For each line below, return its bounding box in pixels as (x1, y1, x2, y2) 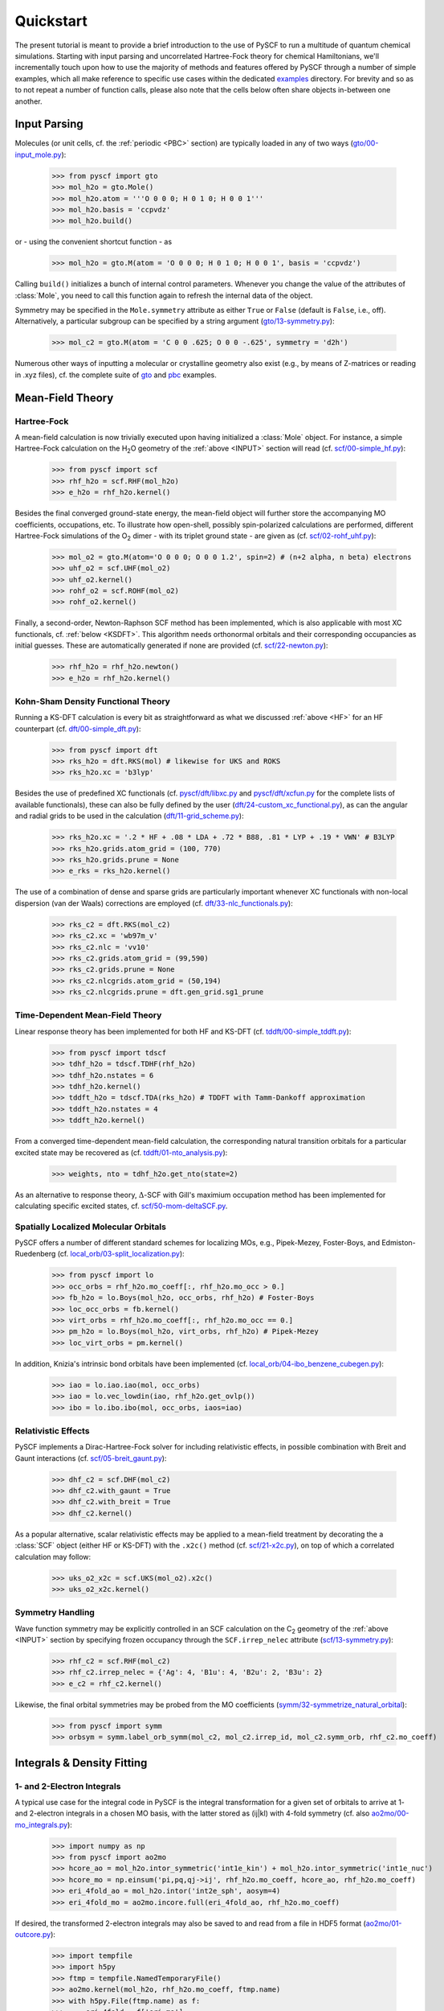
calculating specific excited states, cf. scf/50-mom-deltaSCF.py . (14, 1201, 228, 1211)
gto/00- (352, 138, 379, 148)
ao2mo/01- (365, 1918, 402, 1928)
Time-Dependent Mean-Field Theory (14, 1010, 162, 1021)
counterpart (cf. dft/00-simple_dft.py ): (14, 724, 141, 734)
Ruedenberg (14, 1249, 56, 1259)
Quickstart (14, 12, 88, 30)
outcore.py (14, 1930, 51, 1939)
